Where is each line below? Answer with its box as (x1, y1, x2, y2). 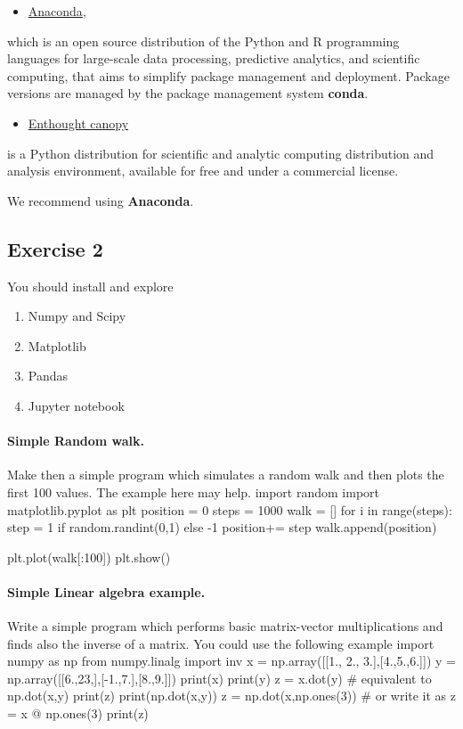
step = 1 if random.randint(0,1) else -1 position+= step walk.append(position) (7, 518, 437, 537)
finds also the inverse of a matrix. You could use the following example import (7, 634, 435, 652)
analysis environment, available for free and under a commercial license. (7, 161, 399, 180)
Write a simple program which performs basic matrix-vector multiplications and (7, 617, 443, 635)
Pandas (28, 366, 69, 385)
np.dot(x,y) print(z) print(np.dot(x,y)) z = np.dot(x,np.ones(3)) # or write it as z (7, 686, 457, 705)
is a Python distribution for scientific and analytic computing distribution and (7, 143, 435, 162)
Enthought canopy (28, 113, 129, 132)
